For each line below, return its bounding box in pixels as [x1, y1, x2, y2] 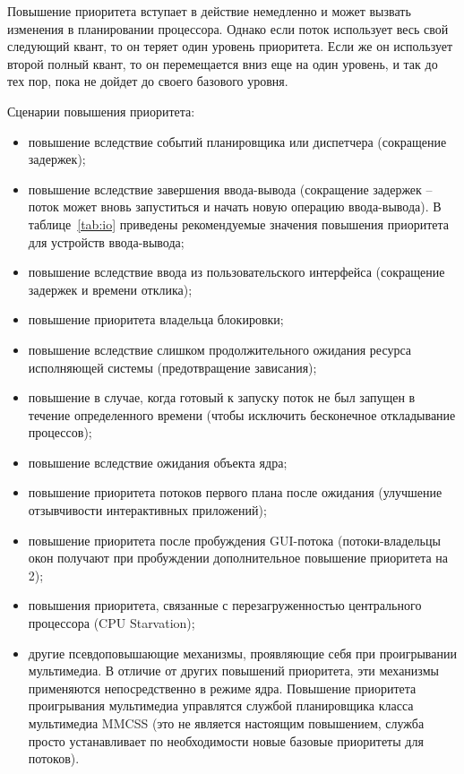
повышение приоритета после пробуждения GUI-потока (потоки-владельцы [28, 530, 441, 549]
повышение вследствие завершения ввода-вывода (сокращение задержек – [28, 179, 433, 198]
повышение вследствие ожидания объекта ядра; [28, 452, 288, 471]
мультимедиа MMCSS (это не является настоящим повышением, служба [28, 714, 425, 732]
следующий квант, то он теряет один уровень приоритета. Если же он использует [7, 37, 453, 56]
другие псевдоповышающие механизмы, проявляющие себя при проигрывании [28, 643, 457, 662]
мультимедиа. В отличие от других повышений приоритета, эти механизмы [28, 661, 439, 680]
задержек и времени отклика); [28, 279, 193, 298]
